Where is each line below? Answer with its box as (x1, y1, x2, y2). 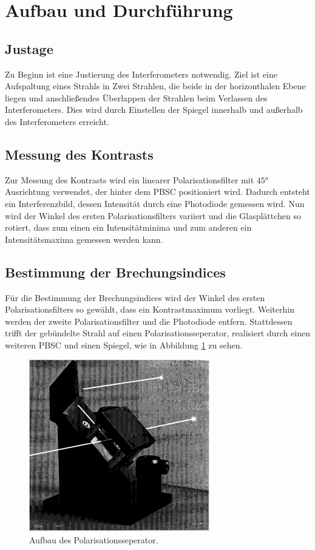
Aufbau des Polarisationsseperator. (29, 533, 158, 546)
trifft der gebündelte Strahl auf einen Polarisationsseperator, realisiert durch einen (5, 327, 310, 339)
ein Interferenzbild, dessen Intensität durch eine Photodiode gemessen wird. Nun (5, 197, 305, 209)
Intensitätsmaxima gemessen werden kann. (5, 233, 163, 245)
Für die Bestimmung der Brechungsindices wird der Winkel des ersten (5, 291, 265, 304)
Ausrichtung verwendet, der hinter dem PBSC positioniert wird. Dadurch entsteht (5, 185, 310, 198)
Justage (5, 39, 53, 58)
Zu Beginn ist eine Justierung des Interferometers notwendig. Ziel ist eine (5, 67, 277, 80)
